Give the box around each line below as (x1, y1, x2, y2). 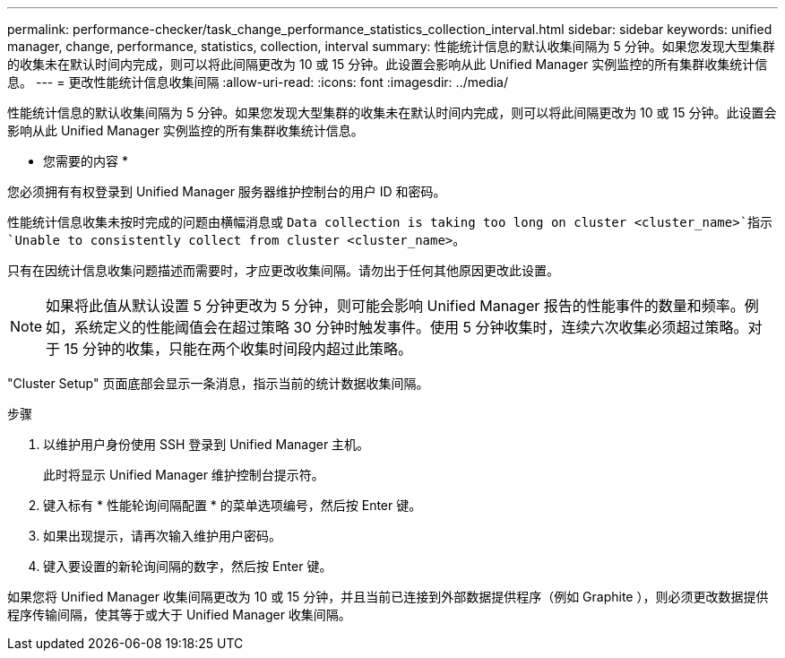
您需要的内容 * (43, 153, 128, 169)
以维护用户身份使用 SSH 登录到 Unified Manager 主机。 (43, 437, 370, 452)
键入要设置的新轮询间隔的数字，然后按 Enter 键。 (43, 558, 332, 574)
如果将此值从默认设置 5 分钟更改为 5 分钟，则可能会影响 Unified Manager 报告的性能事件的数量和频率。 (46, 297, 745, 315)
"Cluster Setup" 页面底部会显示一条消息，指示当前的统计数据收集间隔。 (7, 376, 429, 391)
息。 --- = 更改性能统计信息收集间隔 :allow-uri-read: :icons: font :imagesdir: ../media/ (7, 74, 509, 90)
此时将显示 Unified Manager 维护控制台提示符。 (43, 467, 324, 482)
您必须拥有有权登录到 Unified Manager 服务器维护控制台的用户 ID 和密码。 (7, 184, 446, 199)
